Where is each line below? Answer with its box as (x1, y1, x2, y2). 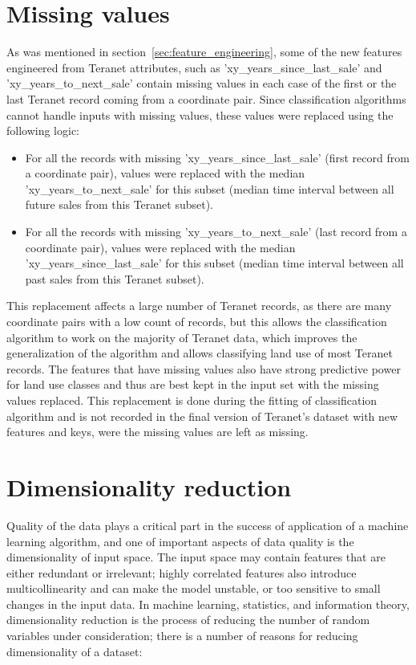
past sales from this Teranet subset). (25, 270, 204, 287)
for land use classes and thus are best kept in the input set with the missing (6, 376, 379, 393)
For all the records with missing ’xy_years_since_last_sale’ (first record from (25, 149, 410, 165)
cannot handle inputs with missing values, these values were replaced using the (6, 106, 394, 123)
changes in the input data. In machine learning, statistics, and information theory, (6, 595, 410, 612)
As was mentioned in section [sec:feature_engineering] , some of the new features (6, 43, 402, 60)
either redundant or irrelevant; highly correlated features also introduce (6, 564, 357, 581)
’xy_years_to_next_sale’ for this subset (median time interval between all (25, 180, 394, 197)
